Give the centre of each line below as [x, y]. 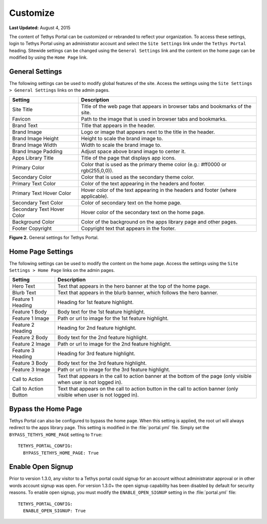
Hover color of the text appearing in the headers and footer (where [159, 190]
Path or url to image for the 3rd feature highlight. [114, 370]
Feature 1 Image [31, 318]
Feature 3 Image [31, 370]
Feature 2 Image [31, 344]
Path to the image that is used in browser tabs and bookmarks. [154, 119]
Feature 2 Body [30, 338]
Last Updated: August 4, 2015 [40, 28]
